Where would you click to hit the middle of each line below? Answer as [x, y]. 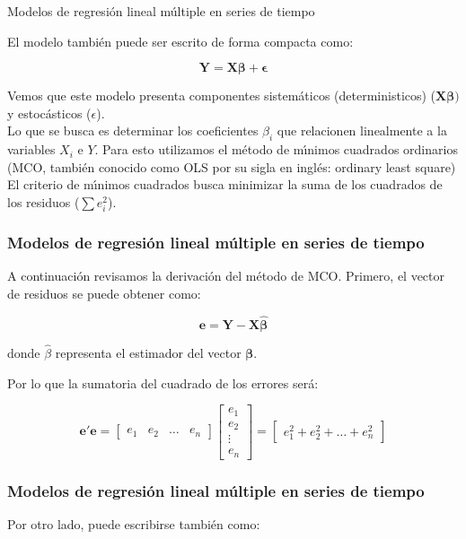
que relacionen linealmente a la [362, 130]
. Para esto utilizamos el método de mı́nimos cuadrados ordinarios [276, 149]
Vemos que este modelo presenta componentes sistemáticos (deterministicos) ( [222, 96]
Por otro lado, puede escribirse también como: [134, 523]
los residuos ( [44, 201]
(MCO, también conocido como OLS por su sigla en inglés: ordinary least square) [232, 166]
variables [31, 149]
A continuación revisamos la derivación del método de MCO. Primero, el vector [226, 276]
